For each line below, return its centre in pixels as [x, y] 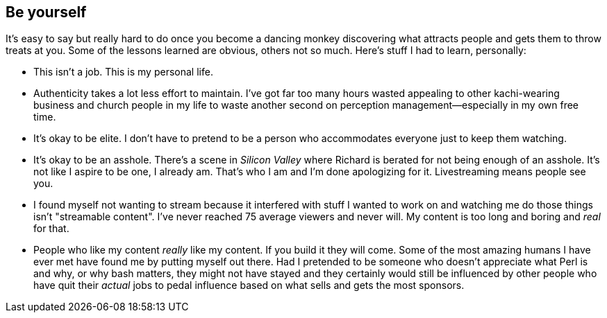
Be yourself [46, 12]
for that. [51, 229]
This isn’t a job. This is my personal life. [123, 72]
